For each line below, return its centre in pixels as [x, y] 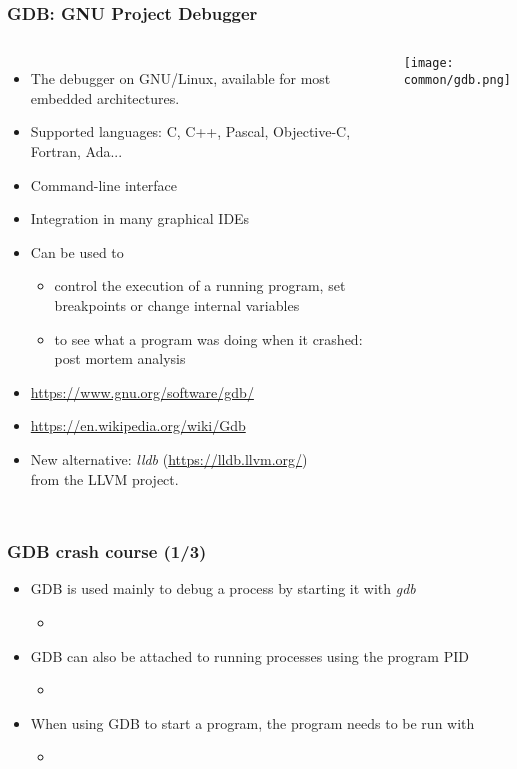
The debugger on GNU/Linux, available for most [180, 78]
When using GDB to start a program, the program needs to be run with [252, 722]
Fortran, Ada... [76, 151]
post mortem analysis [120, 358]
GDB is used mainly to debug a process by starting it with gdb [223, 588]
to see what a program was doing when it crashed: [208, 338]
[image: [428, 63]
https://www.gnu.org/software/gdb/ [142, 391]
